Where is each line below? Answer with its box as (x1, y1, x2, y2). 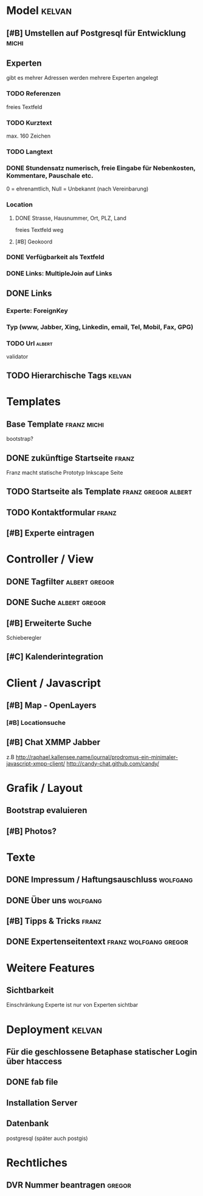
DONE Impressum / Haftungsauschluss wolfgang (6, 875, 193, 885)
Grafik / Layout (6, 781, 83, 795)
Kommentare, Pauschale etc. (6, 171, 94, 180)
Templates (6, 395, 61, 408)
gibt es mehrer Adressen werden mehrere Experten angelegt (6, 74, 159, 82)
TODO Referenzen (6, 89, 61, 98)
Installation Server (6, 1097, 78, 1108)
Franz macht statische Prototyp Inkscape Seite (6, 469, 123, 477)
